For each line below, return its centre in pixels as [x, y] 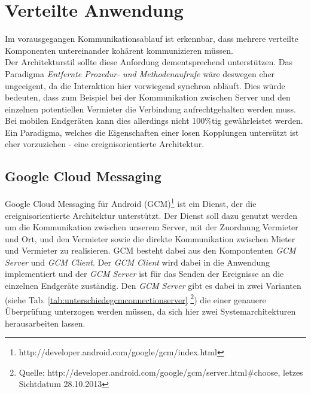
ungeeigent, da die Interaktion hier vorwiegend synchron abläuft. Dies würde [145, 85]
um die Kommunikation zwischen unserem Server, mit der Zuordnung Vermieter [152, 227]
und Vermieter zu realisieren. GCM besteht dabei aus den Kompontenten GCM [150, 250]
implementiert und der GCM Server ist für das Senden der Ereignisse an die [144, 274]
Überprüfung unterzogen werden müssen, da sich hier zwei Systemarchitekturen [150, 311]
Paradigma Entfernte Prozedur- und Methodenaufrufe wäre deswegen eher [140, 73]
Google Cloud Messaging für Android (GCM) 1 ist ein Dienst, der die [131, 202]
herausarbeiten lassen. [45, 323]
